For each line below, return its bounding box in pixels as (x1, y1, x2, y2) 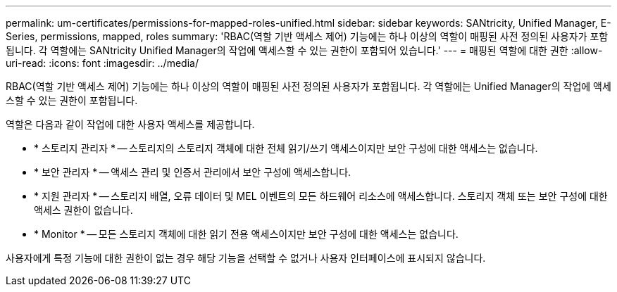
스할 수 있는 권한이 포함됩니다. (6, 94, 138, 106)
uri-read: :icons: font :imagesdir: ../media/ (6, 57, 199, 69)
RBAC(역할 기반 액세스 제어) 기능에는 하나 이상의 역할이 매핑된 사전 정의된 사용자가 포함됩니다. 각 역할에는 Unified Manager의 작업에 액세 (6, 80, 611, 92)
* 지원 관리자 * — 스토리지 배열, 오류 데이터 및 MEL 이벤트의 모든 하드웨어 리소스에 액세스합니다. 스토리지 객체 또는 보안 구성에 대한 (34, 190, 608, 202)
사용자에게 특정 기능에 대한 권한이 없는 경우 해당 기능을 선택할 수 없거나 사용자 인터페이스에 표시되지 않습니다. (6, 252, 486, 264)
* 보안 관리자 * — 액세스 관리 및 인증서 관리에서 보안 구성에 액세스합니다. (34, 166, 351, 178)
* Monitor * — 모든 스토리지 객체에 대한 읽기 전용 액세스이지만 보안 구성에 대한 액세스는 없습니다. (34, 228, 459, 240)
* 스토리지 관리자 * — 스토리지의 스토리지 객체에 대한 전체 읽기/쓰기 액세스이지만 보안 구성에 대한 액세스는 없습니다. (34, 142, 538, 154)
